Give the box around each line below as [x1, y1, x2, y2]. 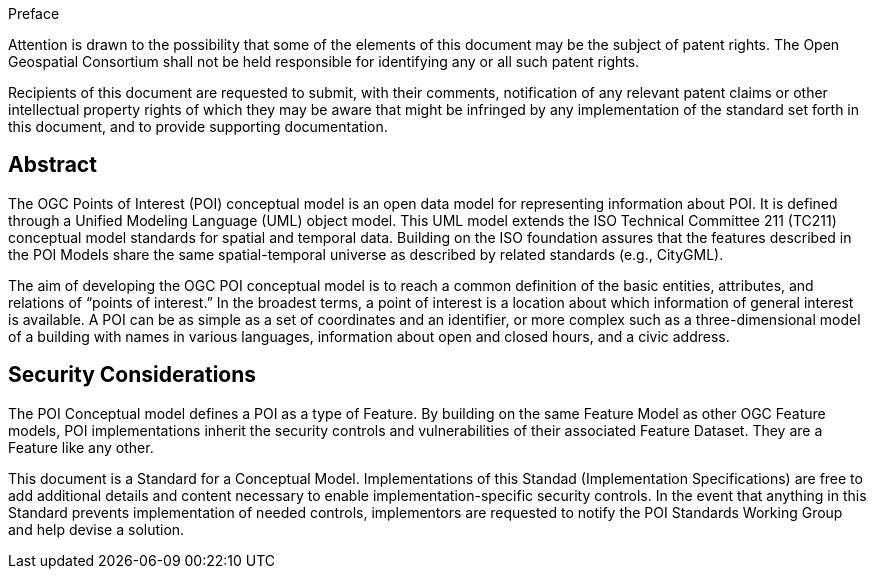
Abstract [8, 152, 97, 178]
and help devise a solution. [8, 520, 185, 538]
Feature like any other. [8, 438, 154, 456]
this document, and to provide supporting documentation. [8, 118, 388, 135]
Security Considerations [8, 362, 257, 388]
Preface [8, 5, 60, 22]
